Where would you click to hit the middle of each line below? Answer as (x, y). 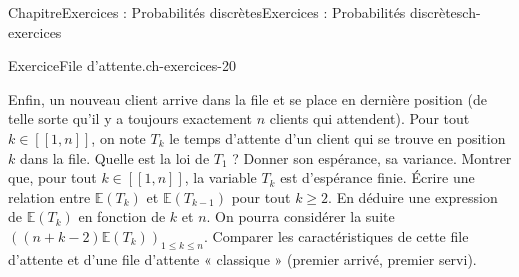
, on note (118, 137)
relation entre (49, 196)
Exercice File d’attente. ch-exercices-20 (122, 65)
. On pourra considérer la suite (300, 216)
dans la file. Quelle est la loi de (114, 157)
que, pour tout (52, 177)
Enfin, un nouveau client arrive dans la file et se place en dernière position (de (247, 98)
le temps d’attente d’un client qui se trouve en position (337, 137)
